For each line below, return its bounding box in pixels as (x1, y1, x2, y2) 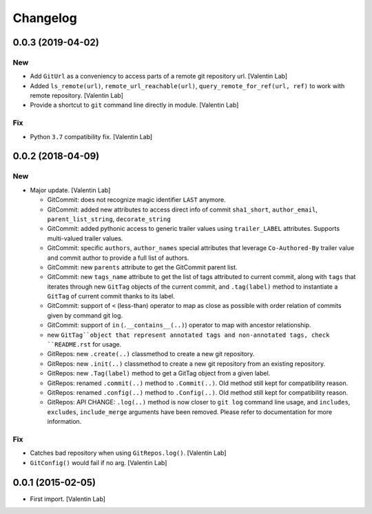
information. (47, 418, 82, 426)
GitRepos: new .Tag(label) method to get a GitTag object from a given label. (47, 369, 271, 378)
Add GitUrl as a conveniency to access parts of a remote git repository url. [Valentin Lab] (30, 72, 288, 81)
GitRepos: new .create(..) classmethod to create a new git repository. (47, 350, 255, 358)
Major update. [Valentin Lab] (30, 186, 111, 194)
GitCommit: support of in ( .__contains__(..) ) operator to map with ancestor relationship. (47, 321, 311, 329)
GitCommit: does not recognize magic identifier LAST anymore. (47, 196, 227, 204)
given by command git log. (47, 311, 123, 320)
